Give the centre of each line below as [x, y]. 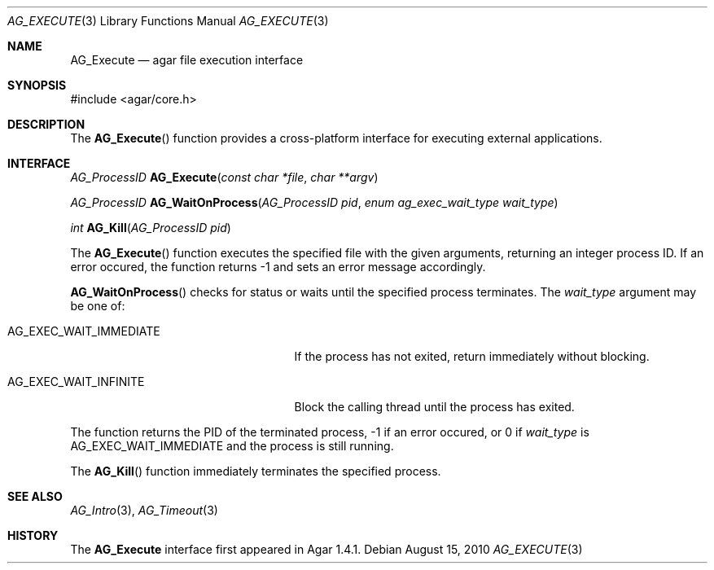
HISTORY [33, 535]
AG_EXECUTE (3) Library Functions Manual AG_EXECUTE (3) [168, 21]
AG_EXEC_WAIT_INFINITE [76, 381]
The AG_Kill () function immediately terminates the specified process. [256, 471]
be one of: [98, 306]
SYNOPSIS [37, 85]
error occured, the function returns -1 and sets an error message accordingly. [278, 267]
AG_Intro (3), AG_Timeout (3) [144, 510]
